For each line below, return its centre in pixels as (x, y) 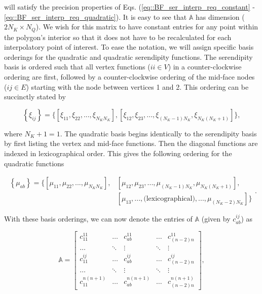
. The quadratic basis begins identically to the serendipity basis (158, 133)
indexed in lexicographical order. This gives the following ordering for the (118, 153)
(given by (216, 219)
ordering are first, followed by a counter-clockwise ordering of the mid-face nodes (129, 77)
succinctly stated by (35, 97)
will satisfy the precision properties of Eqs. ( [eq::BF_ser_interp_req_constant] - (129, 7)
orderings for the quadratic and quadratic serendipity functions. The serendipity (128, 57)
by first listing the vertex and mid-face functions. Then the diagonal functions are (131, 143)
